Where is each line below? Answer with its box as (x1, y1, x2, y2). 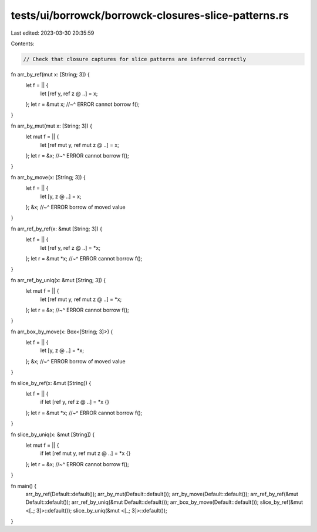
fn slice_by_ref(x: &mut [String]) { (11, 379, 92, 386)
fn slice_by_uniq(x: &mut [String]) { (11, 431, 95, 438)
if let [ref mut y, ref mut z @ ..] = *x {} (40, 450, 131, 457)
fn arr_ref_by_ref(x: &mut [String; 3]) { (11, 225, 103, 232)
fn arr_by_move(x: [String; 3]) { (11, 173, 86, 180)
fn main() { (11, 482, 37, 489)
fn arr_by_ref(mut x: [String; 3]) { (11, 71, 90, 78)
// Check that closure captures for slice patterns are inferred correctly (23, 56, 247, 62)
